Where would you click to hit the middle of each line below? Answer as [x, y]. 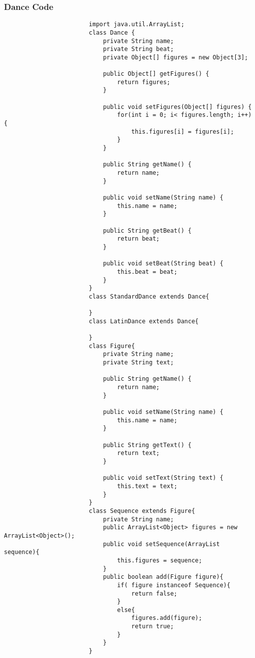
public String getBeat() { [147, 230]
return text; [138, 453]
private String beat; [138, 49]
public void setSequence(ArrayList [161, 544]
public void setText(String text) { [163, 478]
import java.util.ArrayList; [137, 25]
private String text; [138, 363]
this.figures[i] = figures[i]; [183, 131]
